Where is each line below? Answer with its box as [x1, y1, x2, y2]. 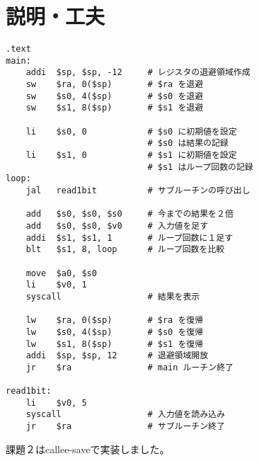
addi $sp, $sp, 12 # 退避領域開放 [25, 351, 209, 361]
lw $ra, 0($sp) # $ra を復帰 [25, 315, 204, 326]
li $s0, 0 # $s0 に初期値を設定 [25, 126, 237, 137]
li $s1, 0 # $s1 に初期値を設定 [25, 150, 237, 161]
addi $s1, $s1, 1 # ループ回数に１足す [25, 232, 234, 243]
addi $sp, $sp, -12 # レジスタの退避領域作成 [25, 67, 251, 78]
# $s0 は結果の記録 [147, 138, 229, 149]
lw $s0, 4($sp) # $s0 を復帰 [25, 326, 204, 337]
